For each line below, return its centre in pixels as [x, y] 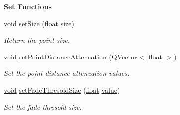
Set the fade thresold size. [43, 106]
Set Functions [28, 6]
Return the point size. [37, 40]
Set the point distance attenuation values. [67, 73]
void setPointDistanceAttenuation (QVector [71, 56]
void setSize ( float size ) [39, 23]
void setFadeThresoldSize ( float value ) [62, 89]
